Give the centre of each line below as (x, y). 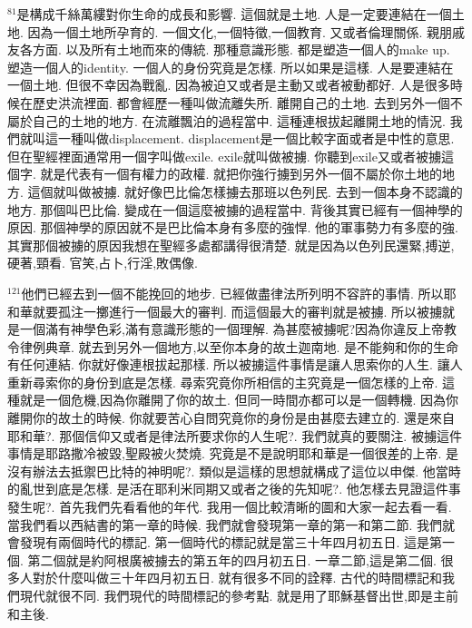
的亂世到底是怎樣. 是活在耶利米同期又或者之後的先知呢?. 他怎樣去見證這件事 (234, 489)
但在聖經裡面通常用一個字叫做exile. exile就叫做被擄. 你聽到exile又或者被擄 (224, 156)
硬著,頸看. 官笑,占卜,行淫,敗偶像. (103, 263)
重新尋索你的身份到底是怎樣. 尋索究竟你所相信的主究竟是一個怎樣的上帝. (223, 382)
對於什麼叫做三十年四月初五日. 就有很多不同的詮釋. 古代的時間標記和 (237, 578)
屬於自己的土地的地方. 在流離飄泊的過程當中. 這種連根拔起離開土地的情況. (226, 120)
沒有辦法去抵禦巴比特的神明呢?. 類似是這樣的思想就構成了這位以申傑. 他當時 (234, 471)
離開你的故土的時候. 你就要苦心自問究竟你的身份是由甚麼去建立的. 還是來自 (231, 418)
